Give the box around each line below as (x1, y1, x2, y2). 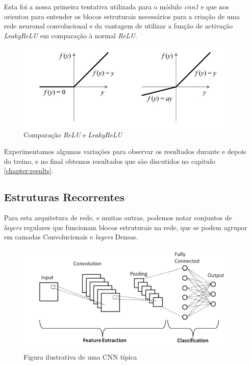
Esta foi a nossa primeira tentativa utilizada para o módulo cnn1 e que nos (4, 1, 229, 11)
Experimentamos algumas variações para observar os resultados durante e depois (4, 146, 247, 156)
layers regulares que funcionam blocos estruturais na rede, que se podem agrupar (4, 222, 247, 232)
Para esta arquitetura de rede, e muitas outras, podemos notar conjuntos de (4, 212, 232, 222)
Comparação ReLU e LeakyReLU (24, 130, 122, 140)
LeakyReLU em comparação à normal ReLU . (4, 30, 137, 40)
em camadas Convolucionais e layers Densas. (4, 232, 138, 242)
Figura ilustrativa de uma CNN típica (24, 351, 137, 362)
